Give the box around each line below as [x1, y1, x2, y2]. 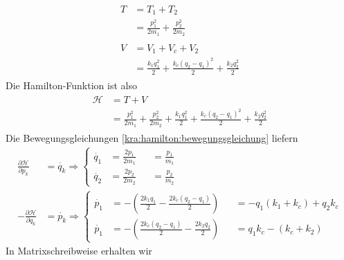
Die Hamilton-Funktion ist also [6, 77, 137, 92]
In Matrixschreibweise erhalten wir [6, 243, 152, 258]
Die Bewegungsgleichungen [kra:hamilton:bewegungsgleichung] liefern [6, 130, 298, 145]
